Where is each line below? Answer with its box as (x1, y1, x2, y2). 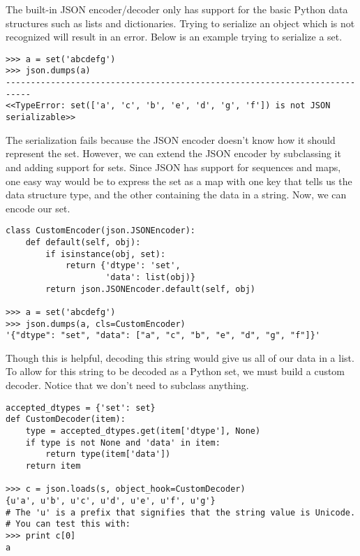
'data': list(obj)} (105, 272, 196, 282)
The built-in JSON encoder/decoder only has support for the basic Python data (6, 2, 348, 16)
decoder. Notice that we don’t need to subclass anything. (6, 378, 249, 393)
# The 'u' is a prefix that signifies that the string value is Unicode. (6, 507, 356, 518)
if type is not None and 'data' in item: (25, 437, 220, 448)
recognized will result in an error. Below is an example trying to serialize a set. (6, 29, 343, 44)
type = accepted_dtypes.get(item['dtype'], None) (25, 425, 261, 436)
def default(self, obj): (25, 237, 141, 247)
